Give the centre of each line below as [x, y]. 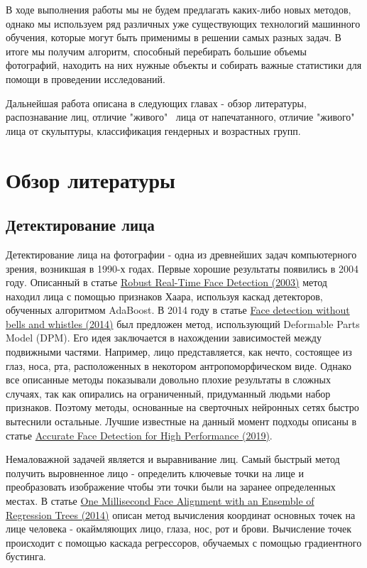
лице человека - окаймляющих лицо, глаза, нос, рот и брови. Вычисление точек [179, 529]
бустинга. [26, 556]
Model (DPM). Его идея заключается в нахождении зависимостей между [164, 338]
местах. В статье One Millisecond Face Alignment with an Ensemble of [160, 501]
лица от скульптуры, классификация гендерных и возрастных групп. [153, 130]
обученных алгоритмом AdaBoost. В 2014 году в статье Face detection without [178, 310]
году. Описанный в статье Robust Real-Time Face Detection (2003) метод [166, 282]
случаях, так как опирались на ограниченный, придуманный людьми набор [168, 393]
